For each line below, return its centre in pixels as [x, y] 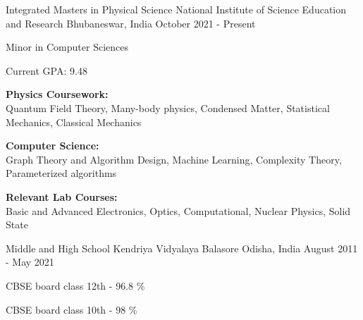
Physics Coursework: [57, 94]
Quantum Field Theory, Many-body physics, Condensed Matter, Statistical [168, 107]
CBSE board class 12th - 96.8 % [75, 285]
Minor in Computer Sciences [67, 47]
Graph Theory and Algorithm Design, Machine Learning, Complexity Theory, [174, 159]
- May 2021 [30, 262]
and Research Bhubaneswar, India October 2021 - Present [131, 23]
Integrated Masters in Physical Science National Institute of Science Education [176, 9]
